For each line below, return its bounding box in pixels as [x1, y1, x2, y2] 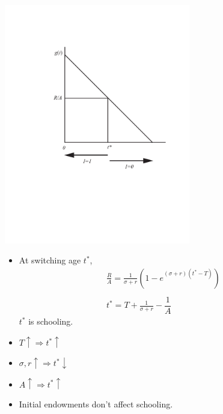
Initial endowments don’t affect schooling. [19, 398, 173, 410]
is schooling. [28, 315, 73, 328]
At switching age [19, 254, 81, 266]
